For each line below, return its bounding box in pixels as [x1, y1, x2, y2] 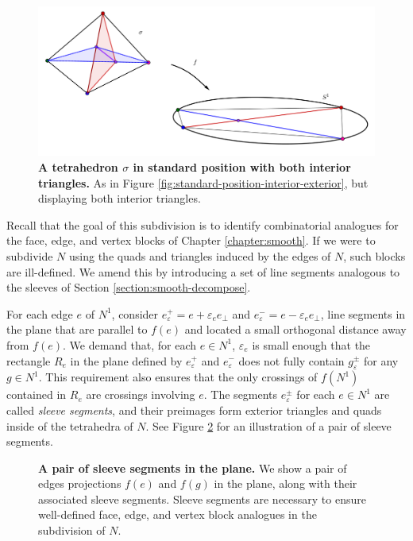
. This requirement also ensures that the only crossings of [38, 369, 318, 385]
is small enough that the [252, 336, 371, 353]
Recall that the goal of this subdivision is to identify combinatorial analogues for [6, 216, 399, 233]
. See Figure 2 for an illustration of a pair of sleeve [145, 417, 392, 434]
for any [364, 352, 399, 369]
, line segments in [320, 305, 406, 322]
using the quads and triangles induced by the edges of [69, 247, 331, 264]
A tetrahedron [38, 158, 118, 175]
